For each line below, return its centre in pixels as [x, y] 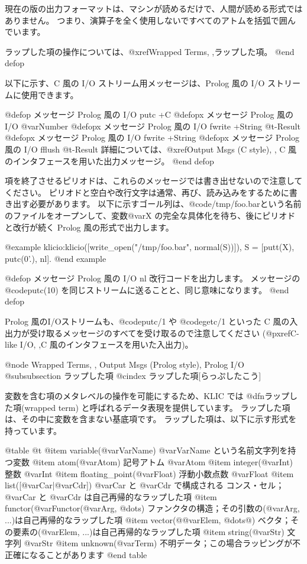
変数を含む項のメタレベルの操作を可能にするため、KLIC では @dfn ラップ [147, 396]
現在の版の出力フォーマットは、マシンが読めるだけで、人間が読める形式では [154, 8]
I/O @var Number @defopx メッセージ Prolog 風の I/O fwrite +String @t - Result [153, 126]
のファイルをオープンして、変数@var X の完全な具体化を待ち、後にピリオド [150, 215]
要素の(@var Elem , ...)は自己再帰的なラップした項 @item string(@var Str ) [148, 531]
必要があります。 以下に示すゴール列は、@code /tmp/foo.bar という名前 [165, 204]
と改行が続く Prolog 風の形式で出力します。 [89, 227]
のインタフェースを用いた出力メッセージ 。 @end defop [109, 161]
